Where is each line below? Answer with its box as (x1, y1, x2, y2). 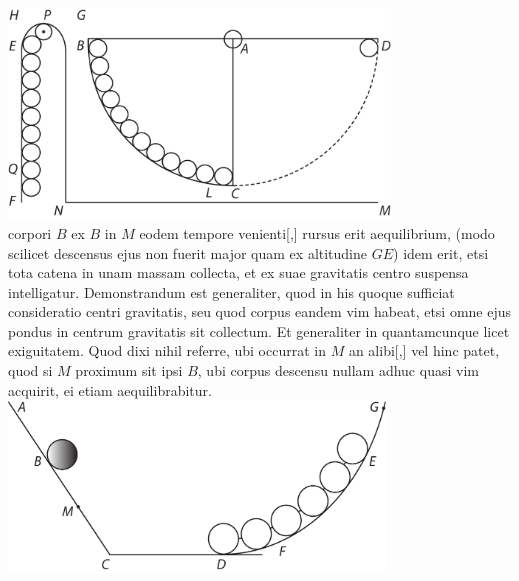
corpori (8, 222, 52, 243)
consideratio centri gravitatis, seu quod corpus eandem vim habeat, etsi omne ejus (8, 301, 512, 322)
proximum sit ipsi (75, 360, 183, 381)
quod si (8, 360, 53, 381)
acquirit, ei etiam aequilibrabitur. (8, 379, 212, 400)
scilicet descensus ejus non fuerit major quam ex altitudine (8, 242, 368, 263)
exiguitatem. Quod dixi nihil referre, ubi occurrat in (8, 340, 326, 361)
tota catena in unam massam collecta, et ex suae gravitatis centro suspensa (8, 262, 469, 283)
